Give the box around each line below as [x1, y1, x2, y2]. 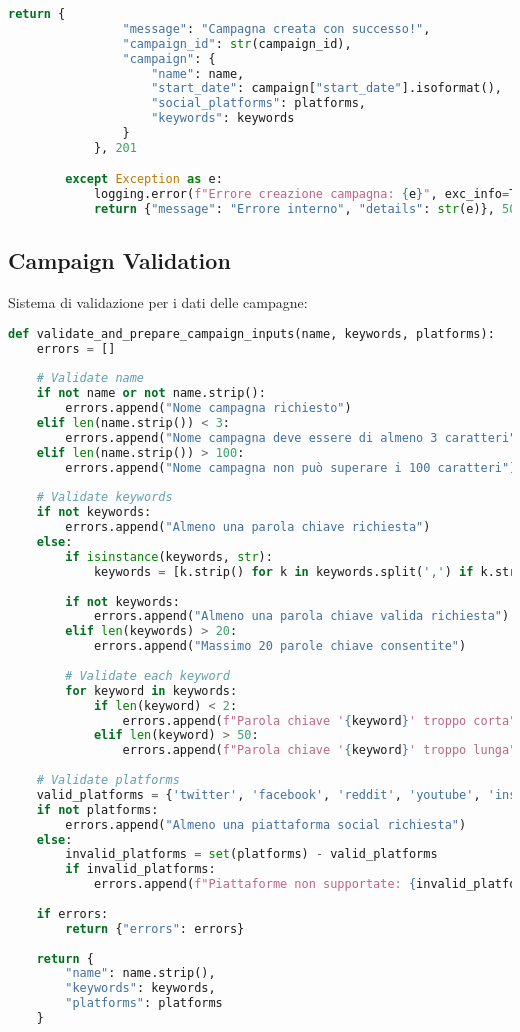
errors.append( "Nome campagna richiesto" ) [65, 401, 352, 416]
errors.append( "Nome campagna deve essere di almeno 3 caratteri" [65, 430, 517, 445]
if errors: [36, 906, 109, 921]
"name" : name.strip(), [65, 966, 216, 981]
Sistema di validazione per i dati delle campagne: [8, 292, 308, 313]
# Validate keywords [36, 490, 173, 505]
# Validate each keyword [65, 668, 230, 683]
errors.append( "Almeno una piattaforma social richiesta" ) [65, 817, 467, 832]
